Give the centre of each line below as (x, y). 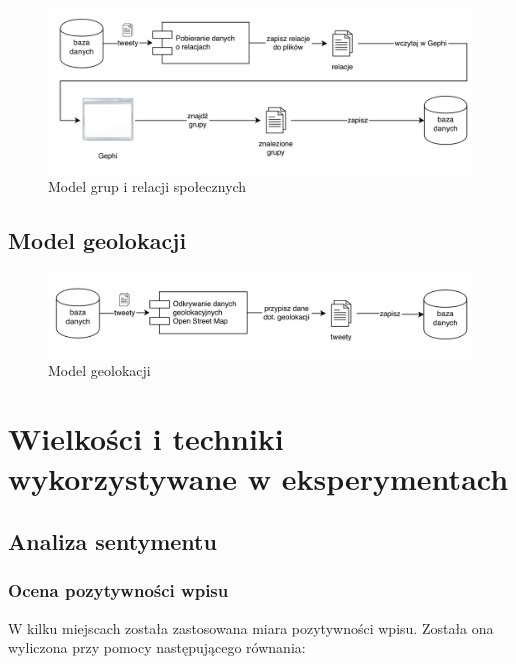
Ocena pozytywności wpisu (118, 590)
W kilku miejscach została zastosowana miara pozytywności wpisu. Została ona (251, 627)
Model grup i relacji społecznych (147, 185)
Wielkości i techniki (146, 438)
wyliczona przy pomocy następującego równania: (157, 647)
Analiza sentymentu (112, 541)
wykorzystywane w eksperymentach (258, 477)
